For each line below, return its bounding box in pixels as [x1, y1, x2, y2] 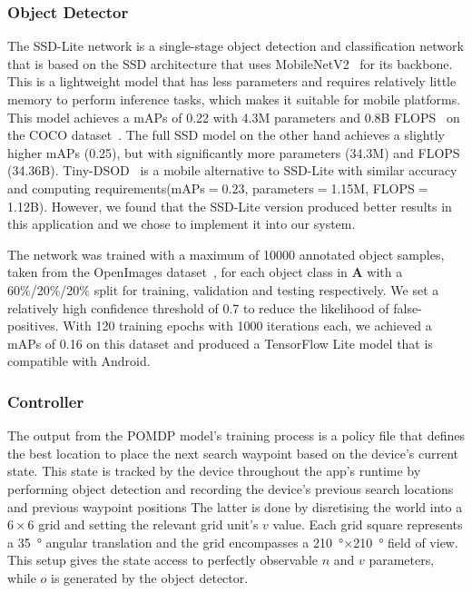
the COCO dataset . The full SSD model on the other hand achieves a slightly [7, 125, 445, 144]
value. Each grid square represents [272, 515, 463, 534]
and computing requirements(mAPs [7, 178, 205, 197]
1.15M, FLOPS [330, 178, 415, 197]
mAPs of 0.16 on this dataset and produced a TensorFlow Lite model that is [7, 333, 433, 352]
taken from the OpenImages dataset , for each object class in [7, 262, 348, 282]
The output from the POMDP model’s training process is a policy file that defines [7, 426, 465, 445]
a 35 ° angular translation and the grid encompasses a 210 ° [7, 532, 344, 551]
